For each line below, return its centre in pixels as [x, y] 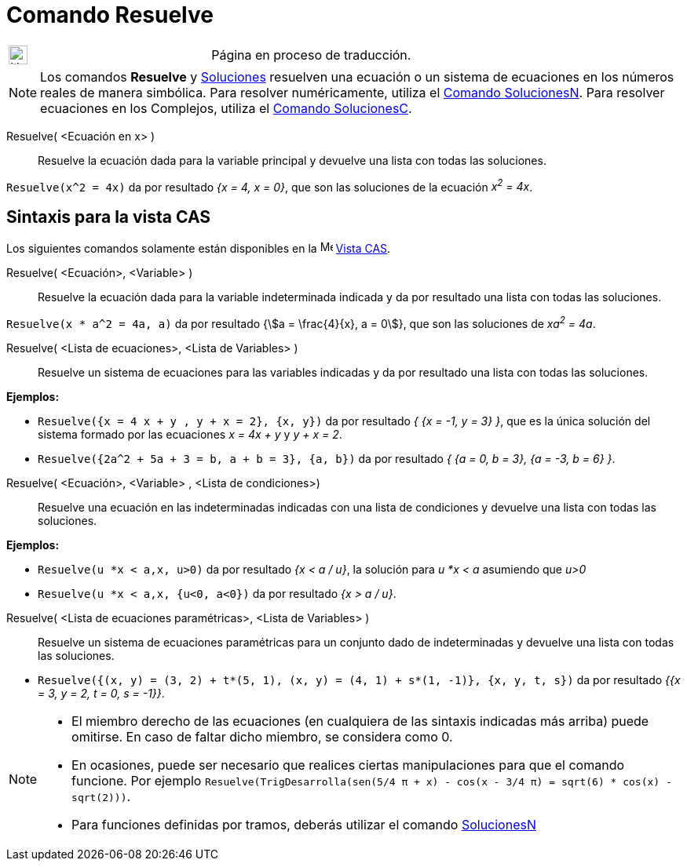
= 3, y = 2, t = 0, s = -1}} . [101, 693]
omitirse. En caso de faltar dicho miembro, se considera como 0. [262, 736]
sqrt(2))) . [101, 796]
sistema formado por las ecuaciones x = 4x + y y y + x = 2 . [190, 434]
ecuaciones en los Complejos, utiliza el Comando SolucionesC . [226, 108]
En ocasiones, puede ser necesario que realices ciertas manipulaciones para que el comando [348, 765]
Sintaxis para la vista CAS [109, 217]
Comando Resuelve [110, 15]
